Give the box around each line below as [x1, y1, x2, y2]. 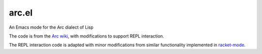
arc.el [9, 7, 33, 18]
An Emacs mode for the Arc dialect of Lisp [9, 24, 94, 30]
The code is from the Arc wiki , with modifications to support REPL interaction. [9, 33, 164, 39]
